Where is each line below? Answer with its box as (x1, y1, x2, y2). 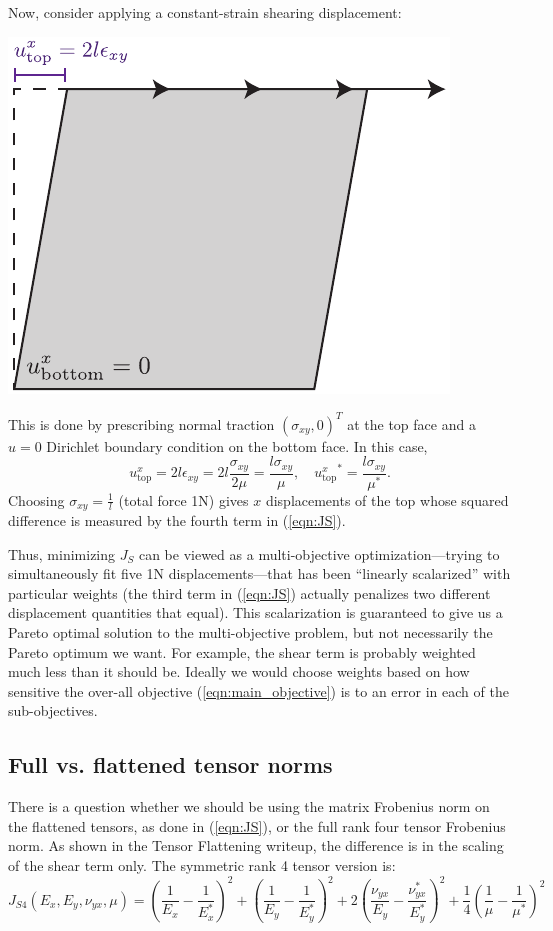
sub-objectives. (8, 700, 98, 721)
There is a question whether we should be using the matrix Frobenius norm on (8, 796, 490, 817)
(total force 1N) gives (118, 489, 249, 510)
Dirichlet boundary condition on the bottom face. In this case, (46, 435, 428, 456)
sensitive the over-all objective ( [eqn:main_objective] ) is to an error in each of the (8, 680, 509, 701)
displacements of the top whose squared (265, 489, 509, 510)
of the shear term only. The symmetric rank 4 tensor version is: (8, 855, 396, 876)
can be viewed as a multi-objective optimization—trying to (138, 543, 500, 564)
